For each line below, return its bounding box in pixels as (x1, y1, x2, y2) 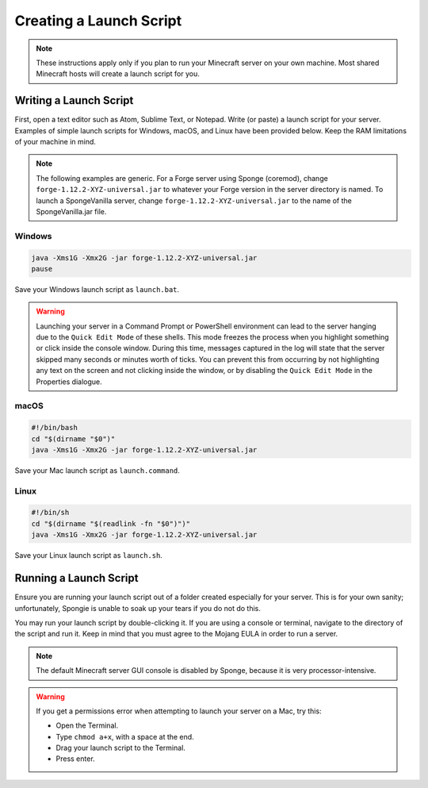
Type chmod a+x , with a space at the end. (55, 732, 194, 741)
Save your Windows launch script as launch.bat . (14, 284, 180, 294)
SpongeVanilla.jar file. (36, 206, 107, 216)
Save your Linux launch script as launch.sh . (14, 551, 162, 560)
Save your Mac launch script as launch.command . (14, 465, 180, 475)
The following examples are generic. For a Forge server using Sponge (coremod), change (36, 173, 328, 183)
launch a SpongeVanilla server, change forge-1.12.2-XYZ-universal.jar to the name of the (36, 195, 352, 206)
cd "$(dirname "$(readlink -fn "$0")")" (31, 519, 190, 528)
